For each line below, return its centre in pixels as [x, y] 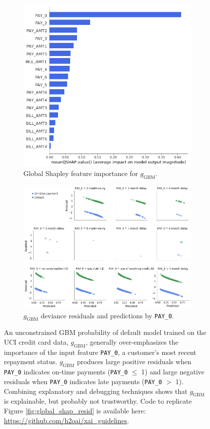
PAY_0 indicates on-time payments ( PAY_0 [66, 372]
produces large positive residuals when [134, 361]
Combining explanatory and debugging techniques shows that [96, 391]
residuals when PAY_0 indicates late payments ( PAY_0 [83, 381]
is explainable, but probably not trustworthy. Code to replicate [98, 401]
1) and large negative [173, 372]
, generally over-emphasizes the [132, 342]
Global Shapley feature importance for [81, 173]
